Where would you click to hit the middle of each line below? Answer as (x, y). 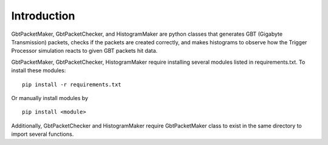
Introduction (43, 16)
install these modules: (39, 70)
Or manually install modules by (50, 98)
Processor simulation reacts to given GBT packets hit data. (84, 51)
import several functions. (43, 134)
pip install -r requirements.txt (72, 84)
